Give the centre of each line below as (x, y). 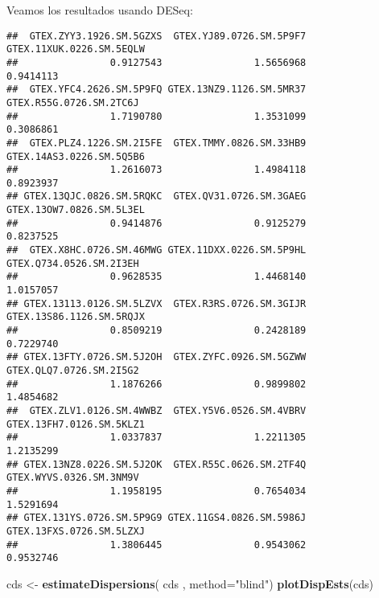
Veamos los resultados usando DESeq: (100, 10)
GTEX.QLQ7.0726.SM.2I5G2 (73, 371)
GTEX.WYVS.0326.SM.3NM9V (73, 478)
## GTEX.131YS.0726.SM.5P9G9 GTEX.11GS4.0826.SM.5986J (157, 518)
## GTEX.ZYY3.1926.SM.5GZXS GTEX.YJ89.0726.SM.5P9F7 (157, 36)
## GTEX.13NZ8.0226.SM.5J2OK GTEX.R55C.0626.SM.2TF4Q (157, 464)
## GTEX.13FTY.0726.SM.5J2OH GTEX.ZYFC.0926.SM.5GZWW (157, 357)
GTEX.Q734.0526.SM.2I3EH (73, 263)
